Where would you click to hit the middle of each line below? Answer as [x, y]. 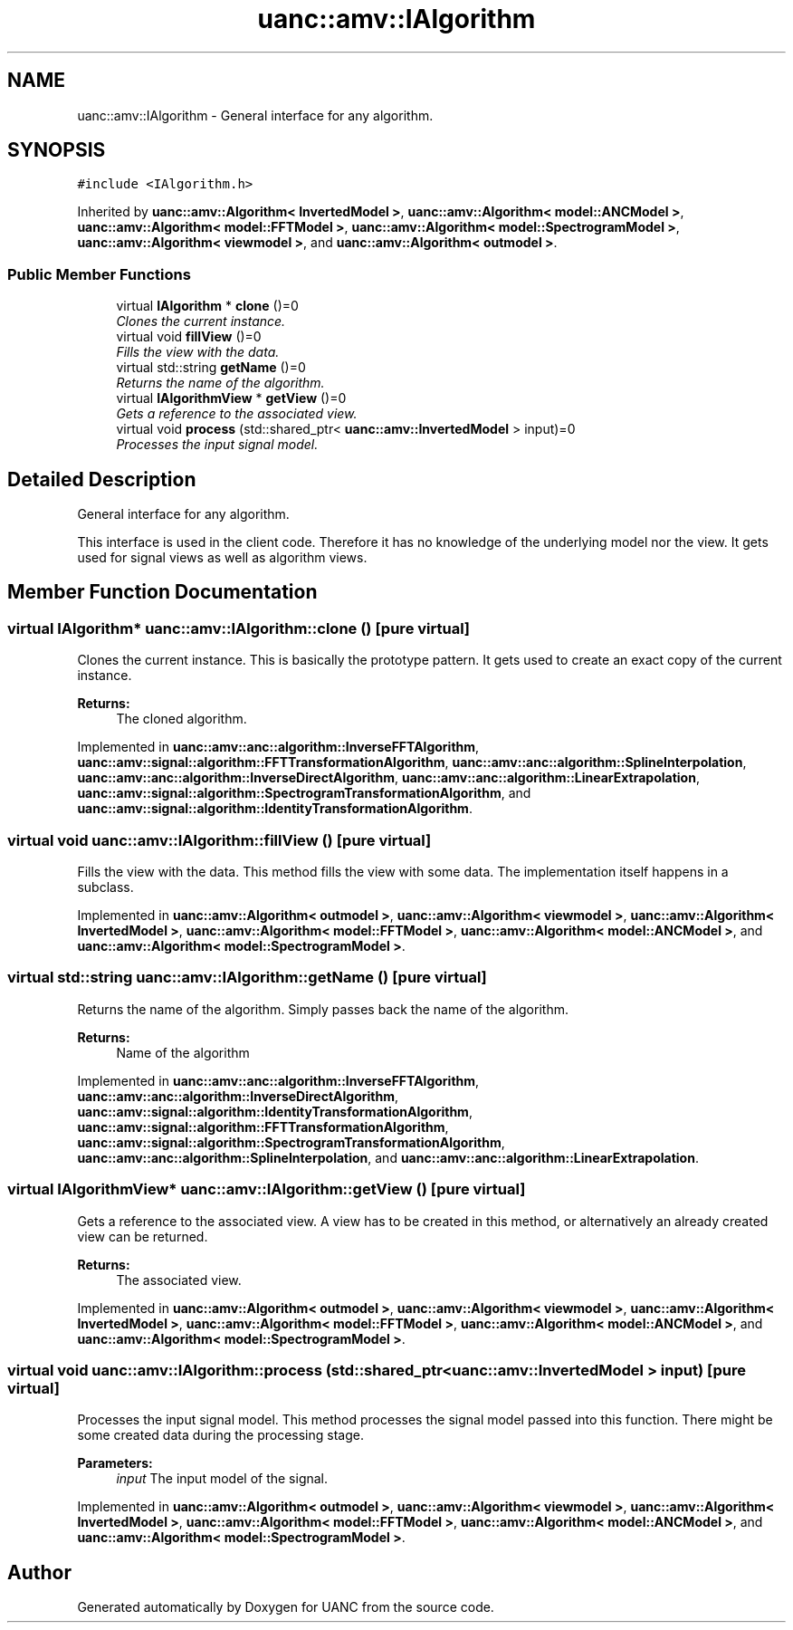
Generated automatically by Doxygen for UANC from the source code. [286, 1607]
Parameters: [115, 1463]
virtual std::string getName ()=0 [211, 368]
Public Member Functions [99, 274]
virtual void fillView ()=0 [189, 337]
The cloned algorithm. [182, 719]
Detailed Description [102, 479]
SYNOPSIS [57, 150]
